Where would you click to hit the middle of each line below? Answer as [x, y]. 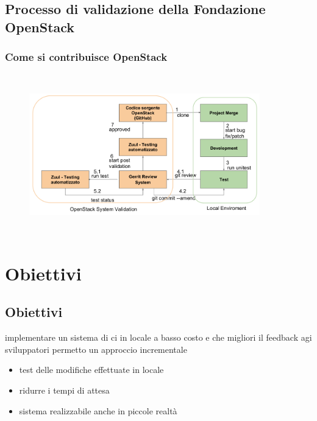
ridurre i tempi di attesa [64, 390]
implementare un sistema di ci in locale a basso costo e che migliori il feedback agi [158, 337]
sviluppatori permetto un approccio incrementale [96, 349]
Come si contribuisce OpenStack [86, 57]
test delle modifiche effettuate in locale [91, 370]
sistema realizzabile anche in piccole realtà [98, 410]
